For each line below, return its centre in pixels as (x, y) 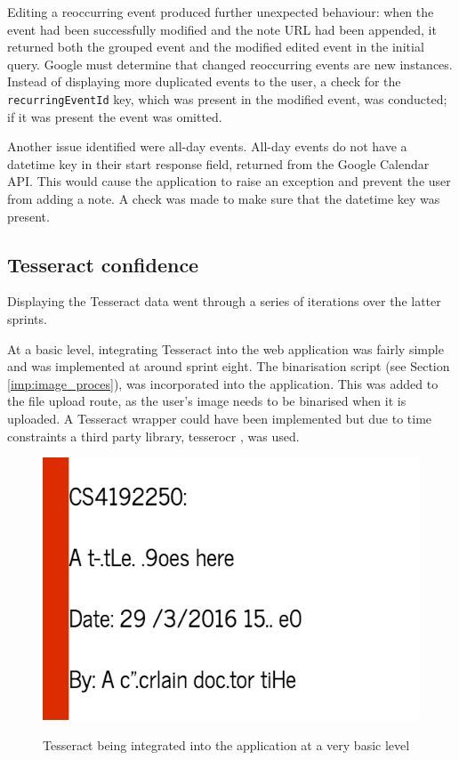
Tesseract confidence (103, 264)
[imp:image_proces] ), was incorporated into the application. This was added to (223, 383)
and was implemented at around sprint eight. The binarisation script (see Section (229, 366)
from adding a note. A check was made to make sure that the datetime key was (224, 198)
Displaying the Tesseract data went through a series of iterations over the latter (224, 301)
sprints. (27, 318)
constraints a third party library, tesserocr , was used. (153, 436)
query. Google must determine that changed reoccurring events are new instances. (230, 64)
